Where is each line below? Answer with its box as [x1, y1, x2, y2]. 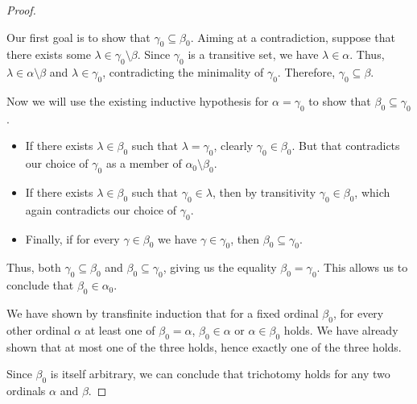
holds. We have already [283, 321, 398, 338]
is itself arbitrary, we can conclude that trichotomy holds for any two [50, 365, 390, 382]
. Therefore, [277, 64, 336, 81]
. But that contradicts [291, 137, 400, 154]
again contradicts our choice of [25, 201, 177, 218]
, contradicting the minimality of [102, 64, 264, 81]
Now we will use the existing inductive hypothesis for [6, 92, 269, 109]
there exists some [6, 46, 91, 63]
